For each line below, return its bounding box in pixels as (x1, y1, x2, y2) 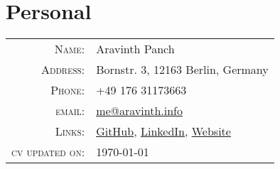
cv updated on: (11, 143, 85, 160)
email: (55, 102, 85, 119)
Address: (41, 61, 85, 78)
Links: (55, 123, 85, 140)
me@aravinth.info (96, 102, 183, 119)
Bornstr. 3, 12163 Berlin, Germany (96, 61, 269, 78)
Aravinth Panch (96, 40, 175, 58)
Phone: (50, 82, 85, 99)
